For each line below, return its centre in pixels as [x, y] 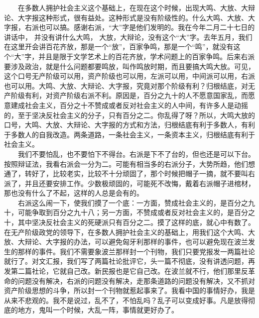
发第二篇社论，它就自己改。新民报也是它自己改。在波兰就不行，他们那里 [123, 271]
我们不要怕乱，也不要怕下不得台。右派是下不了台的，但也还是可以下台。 [136, 154]
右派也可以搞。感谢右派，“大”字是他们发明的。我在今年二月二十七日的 [140, 27]
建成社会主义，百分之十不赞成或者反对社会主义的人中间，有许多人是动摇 [129, 105]
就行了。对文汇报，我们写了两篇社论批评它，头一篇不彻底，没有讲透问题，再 [129, 261]
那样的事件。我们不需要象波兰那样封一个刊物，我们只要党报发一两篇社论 [136, 251]
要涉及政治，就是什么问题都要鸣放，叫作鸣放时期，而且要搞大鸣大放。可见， [129, 66]
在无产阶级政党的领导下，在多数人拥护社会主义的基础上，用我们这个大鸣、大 [129, 232]
